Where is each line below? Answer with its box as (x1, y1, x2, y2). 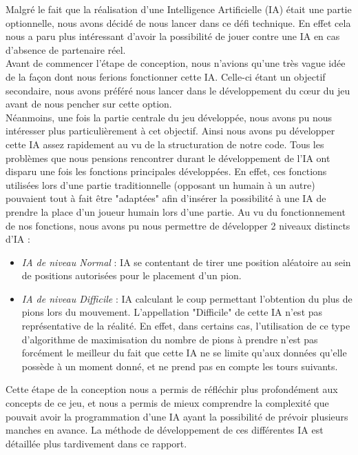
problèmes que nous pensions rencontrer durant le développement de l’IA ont (6, 150, 330, 165)
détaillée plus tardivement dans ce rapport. (6, 436, 187, 450)
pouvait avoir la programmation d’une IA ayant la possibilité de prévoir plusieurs (6, 409, 348, 423)
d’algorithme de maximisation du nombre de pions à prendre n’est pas (21, 332, 318, 346)
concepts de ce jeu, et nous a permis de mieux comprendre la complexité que (6, 396, 329, 410)
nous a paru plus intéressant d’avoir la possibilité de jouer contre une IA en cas (6, 29, 340, 43)
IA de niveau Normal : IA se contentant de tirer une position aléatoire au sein (21, 254, 351, 269)
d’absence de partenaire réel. (6, 42, 126, 57)
